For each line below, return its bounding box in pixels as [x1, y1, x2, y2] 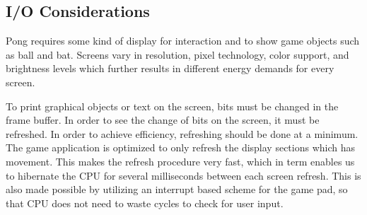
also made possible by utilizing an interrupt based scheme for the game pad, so [6, 182, 348, 197]
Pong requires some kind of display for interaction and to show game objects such [6, 33, 360, 48]
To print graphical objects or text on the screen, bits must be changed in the [6, 98, 339, 113]
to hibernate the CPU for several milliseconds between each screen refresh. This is [6, 168, 361, 182]
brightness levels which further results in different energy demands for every [6, 61, 334, 76]
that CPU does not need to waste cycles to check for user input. [6, 195, 284, 210]
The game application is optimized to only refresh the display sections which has [6, 140, 356, 155]
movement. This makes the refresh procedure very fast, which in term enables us [6, 153, 355, 168]
